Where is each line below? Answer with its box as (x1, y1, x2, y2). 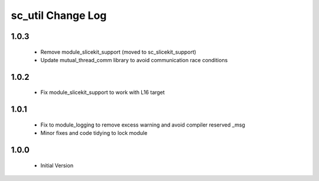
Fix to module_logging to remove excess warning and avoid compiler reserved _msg (40, 121, 245, 128)
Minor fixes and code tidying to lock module (40, 130, 148, 137)
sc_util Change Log (11, 9, 107, 22)
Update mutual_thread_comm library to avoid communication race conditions (40, 56, 228, 63)
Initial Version (40, 161, 74, 169)
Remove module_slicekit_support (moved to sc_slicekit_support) (40, 48, 197, 56)
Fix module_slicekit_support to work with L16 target (40, 89, 165, 96)
